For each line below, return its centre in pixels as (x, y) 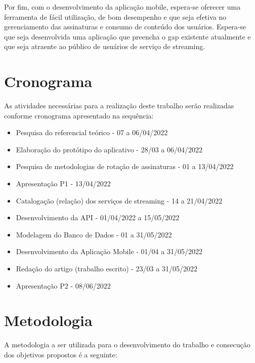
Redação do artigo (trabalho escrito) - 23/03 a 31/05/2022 (107, 269)
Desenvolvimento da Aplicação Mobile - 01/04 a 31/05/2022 (109, 251)
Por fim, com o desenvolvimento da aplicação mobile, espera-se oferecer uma (122, 7)
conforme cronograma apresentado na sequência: (79, 115)
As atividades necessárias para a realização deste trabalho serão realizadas (119, 106)
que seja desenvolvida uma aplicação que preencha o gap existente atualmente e (127, 36)
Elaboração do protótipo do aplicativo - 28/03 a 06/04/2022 (109, 149)
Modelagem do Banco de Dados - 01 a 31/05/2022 (94, 234)
